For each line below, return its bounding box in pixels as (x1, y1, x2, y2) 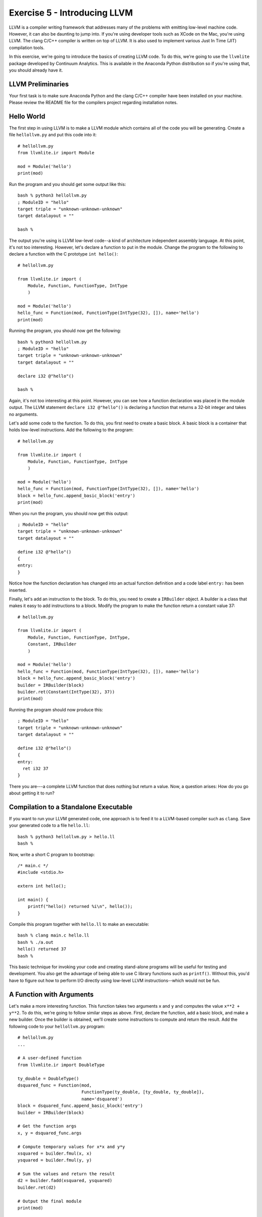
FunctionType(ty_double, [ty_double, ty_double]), (81, 1089, 205, 1095)
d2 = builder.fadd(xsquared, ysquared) (17, 1178, 113, 1183)
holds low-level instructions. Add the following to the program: (9, 427, 134, 433)
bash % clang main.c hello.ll (17, 933, 90, 938)
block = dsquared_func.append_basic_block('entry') (17, 1103, 143, 1108)
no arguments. (9, 411, 38, 417)
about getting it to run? (9, 790, 55, 796)
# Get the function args (17, 1124, 77, 1129)
